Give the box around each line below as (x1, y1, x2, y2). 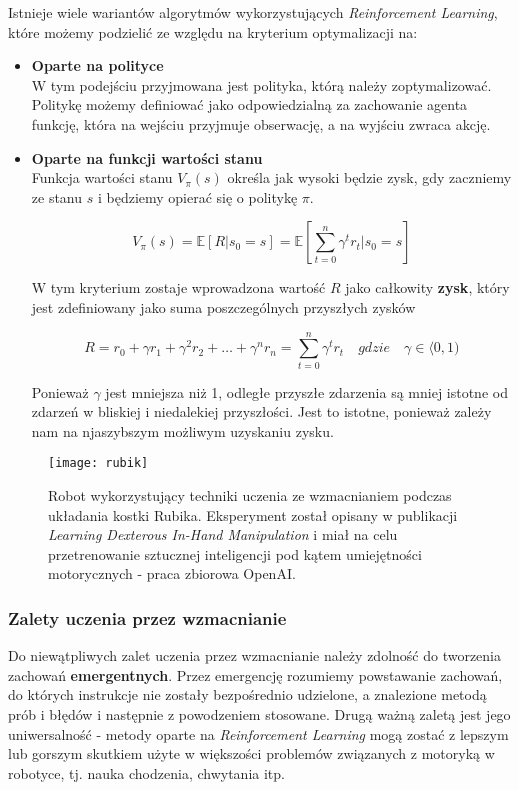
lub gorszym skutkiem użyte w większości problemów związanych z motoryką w (8, 743, 495, 764)
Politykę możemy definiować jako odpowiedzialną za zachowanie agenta (31, 94, 468, 115)
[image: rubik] (48, 456, 149, 471)
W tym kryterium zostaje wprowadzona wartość (31, 277, 326, 298)
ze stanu (31, 186, 83, 207)
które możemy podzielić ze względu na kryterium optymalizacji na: (8, 21, 418, 42)
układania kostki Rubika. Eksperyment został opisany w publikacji (48, 504, 458, 525)
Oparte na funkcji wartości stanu (31, 147, 263, 168)
